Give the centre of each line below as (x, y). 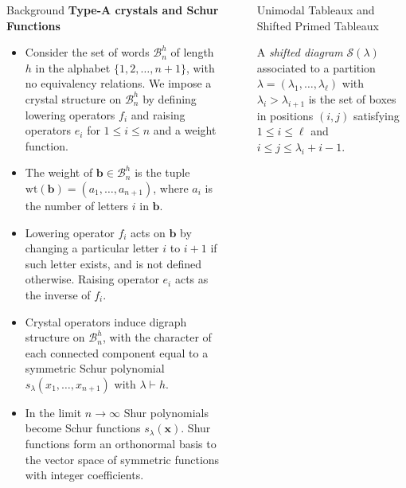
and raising (158, 114)
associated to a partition (316, 67)
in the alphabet (73, 67)
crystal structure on (73, 98)
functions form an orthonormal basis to (121, 444)
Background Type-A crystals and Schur (113, 10)
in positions (285, 115)
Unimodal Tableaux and (316, 10)
